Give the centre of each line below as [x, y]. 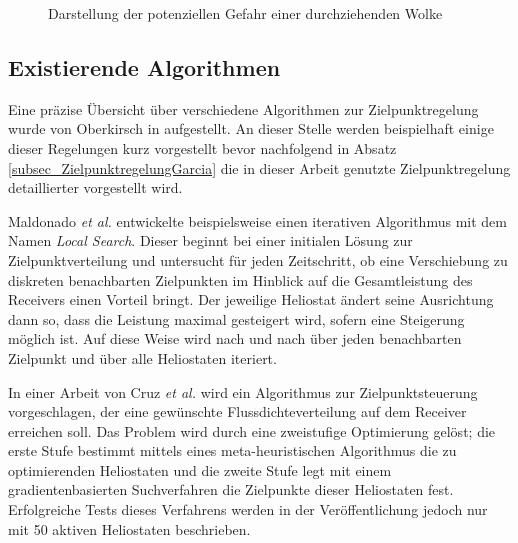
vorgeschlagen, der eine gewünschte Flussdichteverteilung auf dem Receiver [237, 411]
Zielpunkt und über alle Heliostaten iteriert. [142, 357]
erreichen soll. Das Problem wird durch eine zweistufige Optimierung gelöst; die [252, 430]
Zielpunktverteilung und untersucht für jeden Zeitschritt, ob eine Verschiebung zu [258, 259]
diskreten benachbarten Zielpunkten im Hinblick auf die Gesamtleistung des [240, 279]
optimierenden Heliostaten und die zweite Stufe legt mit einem [200, 469]
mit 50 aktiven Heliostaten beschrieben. [129, 528]
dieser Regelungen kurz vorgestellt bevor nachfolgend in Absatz [202, 147]
